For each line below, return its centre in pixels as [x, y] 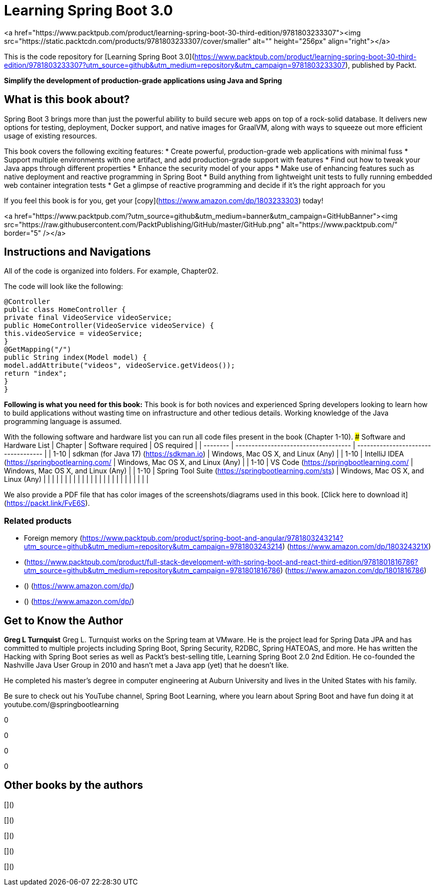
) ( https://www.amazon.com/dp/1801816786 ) [353, 571]
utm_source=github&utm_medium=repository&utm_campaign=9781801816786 [152, 571]
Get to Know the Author [64, 620]
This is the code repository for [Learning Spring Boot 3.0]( [99, 56]
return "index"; [36, 373]
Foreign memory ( [53, 538]
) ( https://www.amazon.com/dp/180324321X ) [357, 547]
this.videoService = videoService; [73, 334]
